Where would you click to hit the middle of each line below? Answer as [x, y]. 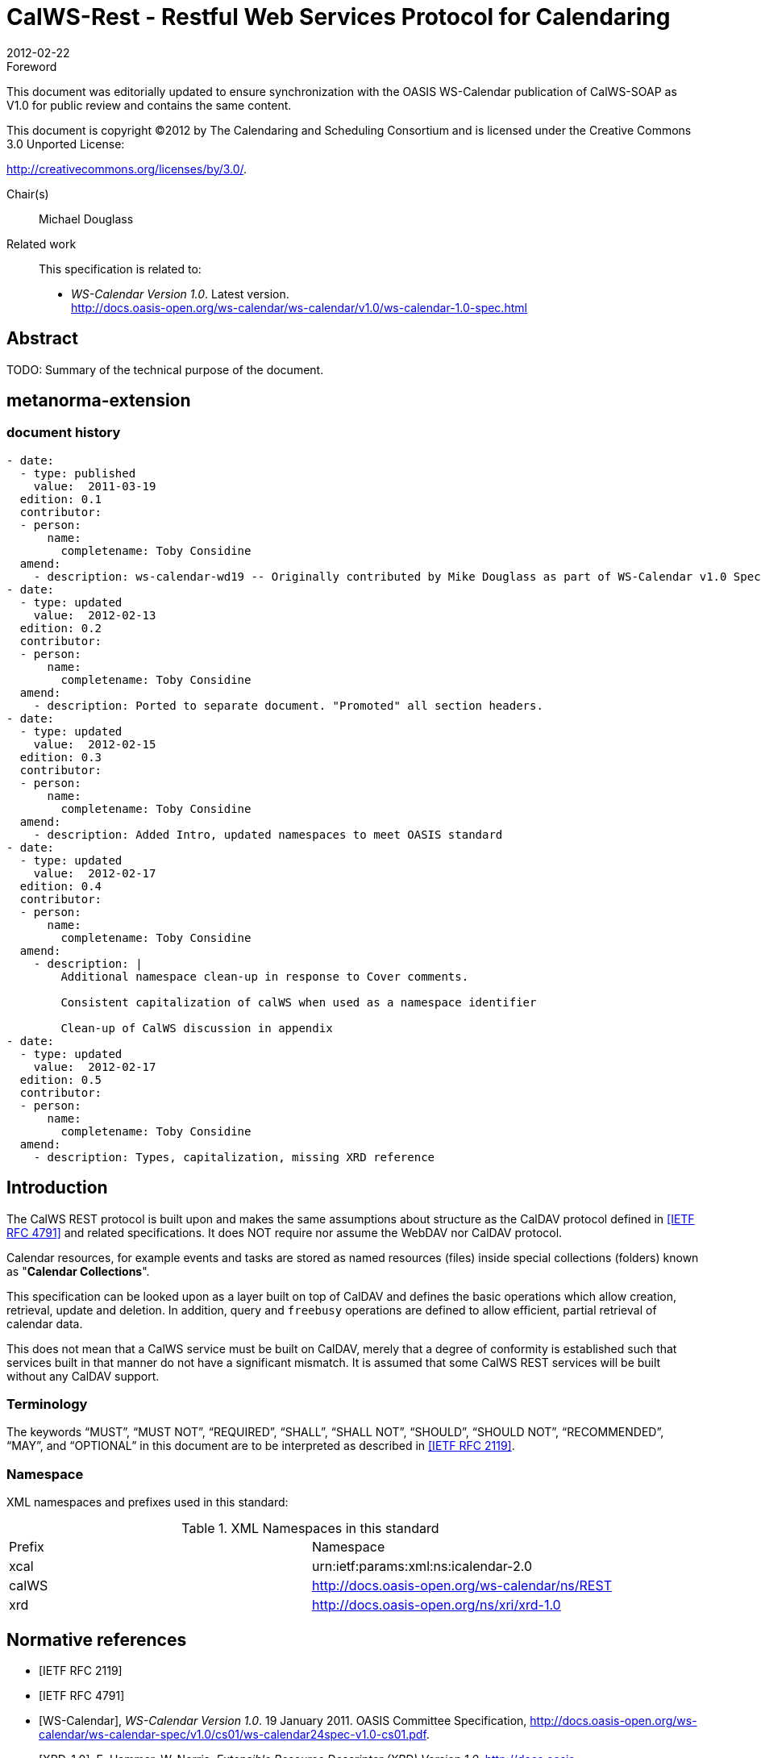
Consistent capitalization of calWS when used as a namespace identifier [299, 1002]
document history [64, 433]
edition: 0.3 [61, 757]
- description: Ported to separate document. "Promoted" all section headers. [288, 705]
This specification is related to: [120, 269]
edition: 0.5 [61, 1079]
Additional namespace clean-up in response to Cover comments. [265, 976]
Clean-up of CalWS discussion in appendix [197, 1028]
